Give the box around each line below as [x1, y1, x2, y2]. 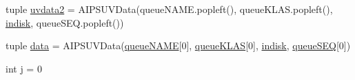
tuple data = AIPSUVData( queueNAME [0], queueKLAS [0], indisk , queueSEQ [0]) [6, 38, 351, 53]
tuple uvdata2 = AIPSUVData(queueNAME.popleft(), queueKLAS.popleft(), [6, 2, 333, 16]
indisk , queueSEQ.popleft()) [6, 15, 124, 29]
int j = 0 [6, 61, 42, 75]
